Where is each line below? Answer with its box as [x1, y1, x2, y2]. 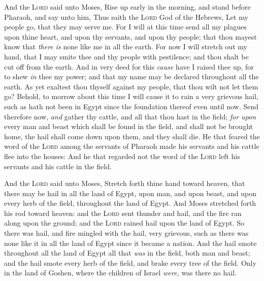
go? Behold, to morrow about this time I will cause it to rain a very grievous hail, [4, 91, 258, 102]
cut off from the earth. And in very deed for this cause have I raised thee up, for [4, 61, 254, 72]
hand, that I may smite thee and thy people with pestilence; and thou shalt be [4, 51, 249, 61]
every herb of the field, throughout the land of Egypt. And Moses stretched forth [4, 198, 256, 208]
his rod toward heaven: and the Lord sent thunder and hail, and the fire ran [4, 207, 242, 218]
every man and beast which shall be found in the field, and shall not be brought [4, 121, 253, 132]
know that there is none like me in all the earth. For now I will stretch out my [4, 41, 247, 52]
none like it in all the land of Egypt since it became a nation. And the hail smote [4, 237, 257, 248]
